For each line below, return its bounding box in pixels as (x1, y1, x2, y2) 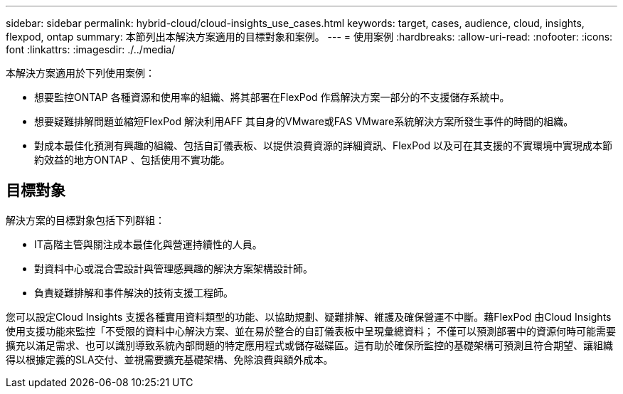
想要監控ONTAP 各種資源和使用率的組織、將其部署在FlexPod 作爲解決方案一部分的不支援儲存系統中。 (34, 91, 510, 103)
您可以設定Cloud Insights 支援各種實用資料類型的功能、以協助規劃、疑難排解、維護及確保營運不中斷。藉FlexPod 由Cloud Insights (6, 310, 612, 323)
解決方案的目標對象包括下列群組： (6, 213, 165, 226)
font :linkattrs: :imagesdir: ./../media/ (6, 43, 176, 55)
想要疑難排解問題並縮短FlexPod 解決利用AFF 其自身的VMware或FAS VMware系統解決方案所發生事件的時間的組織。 (34, 115, 574, 127)
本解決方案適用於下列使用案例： (6, 67, 155, 79)
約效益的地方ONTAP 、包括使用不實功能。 (34, 154, 230, 166)
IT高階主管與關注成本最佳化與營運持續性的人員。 (34, 238, 262, 250)
